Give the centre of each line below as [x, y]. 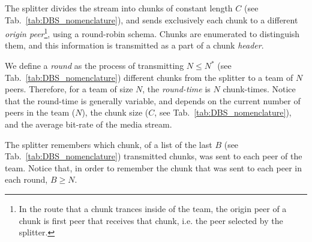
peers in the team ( [40, 112]
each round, [26, 179]
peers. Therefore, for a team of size [69, 89]
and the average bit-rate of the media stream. [88, 124]
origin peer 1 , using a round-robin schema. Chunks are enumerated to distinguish [152, 33]
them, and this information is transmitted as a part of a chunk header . [134, 45]
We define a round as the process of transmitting [94, 66]
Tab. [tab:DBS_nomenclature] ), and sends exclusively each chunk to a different [151, 19]
